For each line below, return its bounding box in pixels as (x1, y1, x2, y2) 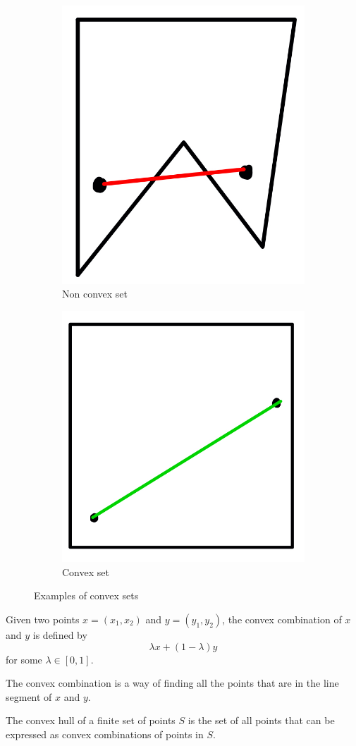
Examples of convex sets (34, 588, 139, 603)
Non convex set (62, 286, 128, 301)
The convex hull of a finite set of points (6, 713, 176, 728)
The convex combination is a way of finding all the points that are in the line (6, 675, 339, 690)
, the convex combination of (222, 611, 342, 626)
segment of (6, 689, 52, 704)
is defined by (32, 627, 87, 642)
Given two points (6, 611, 80, 626)
